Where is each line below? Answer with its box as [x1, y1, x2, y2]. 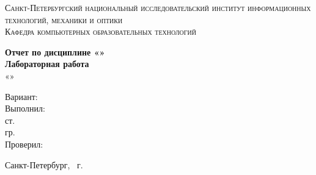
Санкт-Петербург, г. [5, 158, 83, 171]
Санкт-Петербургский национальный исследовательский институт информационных [5, 1, 311, 13]
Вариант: [5, 90, 38, 102]
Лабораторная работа [5, 57, 89, 70]
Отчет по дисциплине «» [5, 45, 105, 58]
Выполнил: [5, 102, 45, 115]
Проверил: [5, 137, 43, 150]
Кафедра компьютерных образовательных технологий [5, 25, 196, 38]
